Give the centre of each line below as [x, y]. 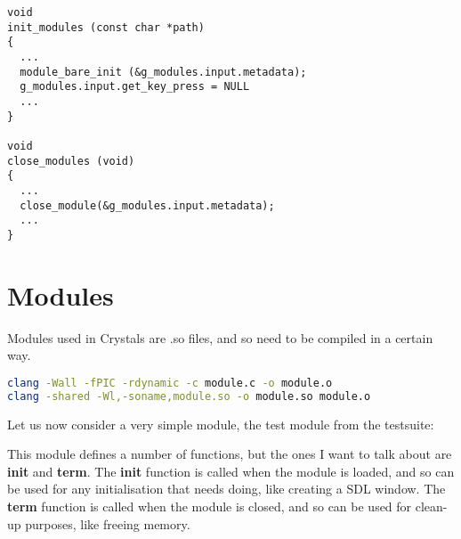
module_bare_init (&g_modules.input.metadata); [163, 72]
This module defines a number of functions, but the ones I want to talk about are [230, 454]
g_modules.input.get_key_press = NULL [135, 87]
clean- [431, 506]
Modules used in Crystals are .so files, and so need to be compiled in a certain [220, 337]
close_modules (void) [71, 161]
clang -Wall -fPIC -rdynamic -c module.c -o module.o [170, 383]
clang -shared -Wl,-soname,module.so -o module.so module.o [189, 396]
